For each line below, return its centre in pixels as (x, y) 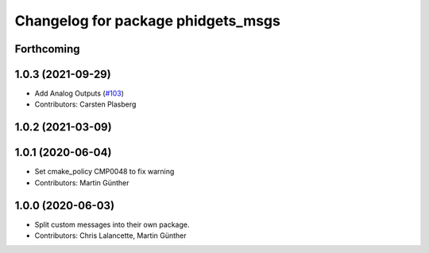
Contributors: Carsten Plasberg (85, 104)
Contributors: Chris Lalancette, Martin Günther (110, 235)
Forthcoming (47, 49)
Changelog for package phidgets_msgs (148, 21)
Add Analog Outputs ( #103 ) (79, 93)
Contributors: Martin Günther (82, 182)
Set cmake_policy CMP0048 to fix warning (104, 172)
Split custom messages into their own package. (112, 224)
